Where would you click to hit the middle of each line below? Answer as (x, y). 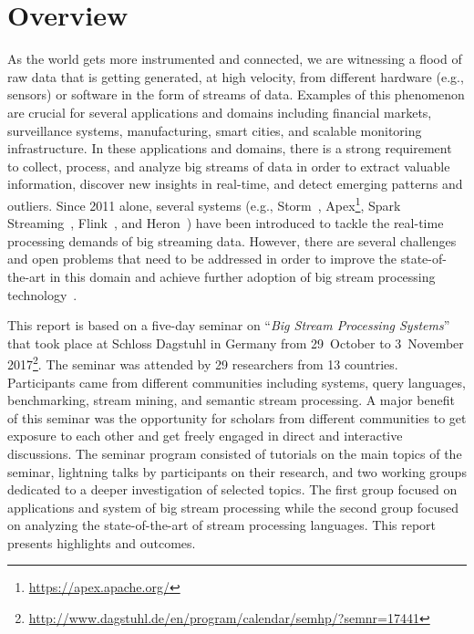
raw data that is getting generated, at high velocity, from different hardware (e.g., (236, 76)
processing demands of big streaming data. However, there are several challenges (232, 240)
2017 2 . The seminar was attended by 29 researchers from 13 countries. (203, 363)
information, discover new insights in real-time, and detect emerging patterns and (235, 184)
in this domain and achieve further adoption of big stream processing (242, 276)
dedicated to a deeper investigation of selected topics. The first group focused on (232, 489)
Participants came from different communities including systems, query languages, (237, 382)
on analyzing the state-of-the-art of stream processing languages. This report (222, 525)
